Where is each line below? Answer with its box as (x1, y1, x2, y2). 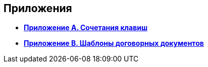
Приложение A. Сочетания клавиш (24, 23, 147, 32)
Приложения (4, 2, 72, 15)
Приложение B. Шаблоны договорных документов (24, 39, 204, 48)
